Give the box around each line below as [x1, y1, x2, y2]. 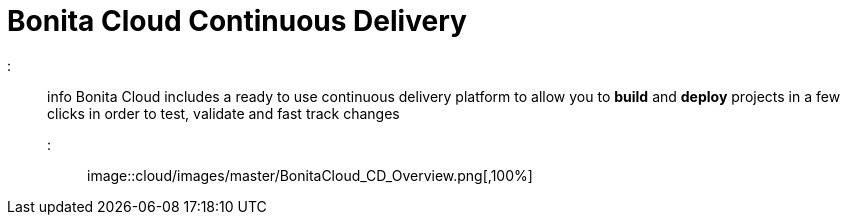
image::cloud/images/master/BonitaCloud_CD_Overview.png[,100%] [87, 166, 533, 184]
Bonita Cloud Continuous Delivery [7, 4, 467, 38]
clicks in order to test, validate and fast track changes [47, 104, 400, 122]
